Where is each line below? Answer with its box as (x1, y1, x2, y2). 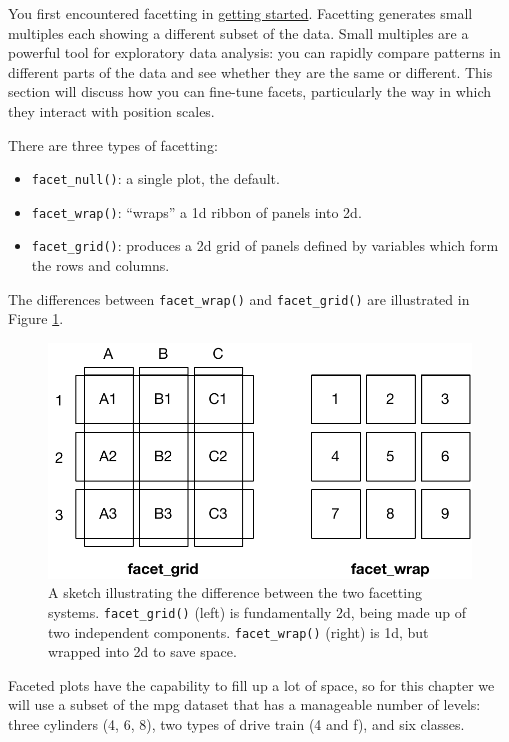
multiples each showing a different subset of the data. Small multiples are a (8, 22, 469, 43)
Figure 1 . (8, 308, 64, 329)
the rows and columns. (31, 255, 170, 276)
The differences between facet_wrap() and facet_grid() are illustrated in (8, 288, 470, 309)
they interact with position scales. (8, 100, 215, 121)
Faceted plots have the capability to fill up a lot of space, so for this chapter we (8, 674, 495, 695)
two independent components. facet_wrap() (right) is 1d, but (48, 621, 429, 642)
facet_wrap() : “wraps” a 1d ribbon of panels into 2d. (31, 201, 362, 222)
